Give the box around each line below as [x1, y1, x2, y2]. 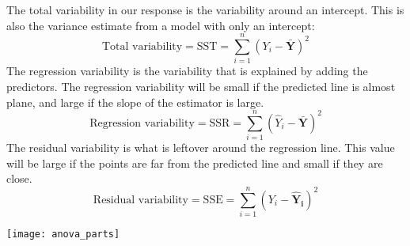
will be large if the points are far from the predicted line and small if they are [6, 154, 383, 171]
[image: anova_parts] [6, 229, 120, 240]
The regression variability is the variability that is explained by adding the [6, 62, 368, 79]
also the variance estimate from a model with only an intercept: [6, 17, 315, 33]
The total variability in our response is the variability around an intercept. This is [6, 2, 404, 17]
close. [6, 170, 32, 187]
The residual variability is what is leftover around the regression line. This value [6, 139, 395, 156]
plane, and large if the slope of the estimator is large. [6, 93, 264, 110]
